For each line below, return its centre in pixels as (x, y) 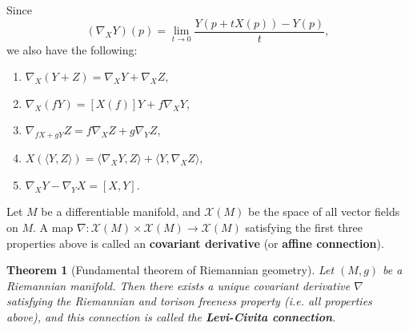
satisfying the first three (304, 227)
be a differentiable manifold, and (121, 211)
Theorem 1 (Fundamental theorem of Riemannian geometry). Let (170, 270)
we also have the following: (72, 49)
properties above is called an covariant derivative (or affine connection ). (195, 243)
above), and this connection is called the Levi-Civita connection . (171, 316)
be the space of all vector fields (324, 211)
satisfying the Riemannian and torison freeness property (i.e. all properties (189, 301)
